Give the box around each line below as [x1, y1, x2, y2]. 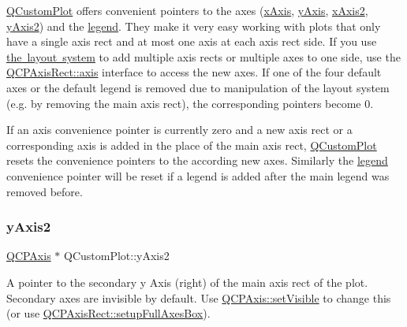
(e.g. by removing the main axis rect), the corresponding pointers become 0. [6, 95, 374, 111]
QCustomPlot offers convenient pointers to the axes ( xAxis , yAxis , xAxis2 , [6, 2, 368, 18]
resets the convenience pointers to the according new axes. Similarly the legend [6, 152, 388, 169]
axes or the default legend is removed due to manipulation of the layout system [6, 79, 390, 95]
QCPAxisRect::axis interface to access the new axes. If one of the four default [6, 64, 382, 80]
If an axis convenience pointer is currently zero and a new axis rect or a [6, 121, 353, 138]
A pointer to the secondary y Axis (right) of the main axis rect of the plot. [6, 273, 368, 290]
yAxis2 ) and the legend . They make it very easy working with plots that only [6, 17, 381, 34]
